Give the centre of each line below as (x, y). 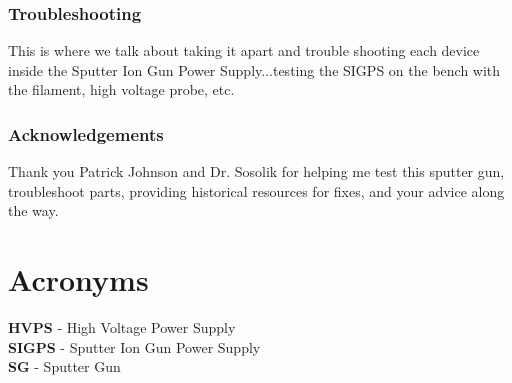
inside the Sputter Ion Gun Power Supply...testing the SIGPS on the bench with (254, 69)
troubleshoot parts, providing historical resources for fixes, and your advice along (256, 190)
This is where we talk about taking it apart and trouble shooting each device (244, 50)
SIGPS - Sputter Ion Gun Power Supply (134, 346)
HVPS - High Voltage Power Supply (122, 327)
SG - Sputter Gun (64, 366)
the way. (33, 210)
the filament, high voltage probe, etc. (121, 89)
